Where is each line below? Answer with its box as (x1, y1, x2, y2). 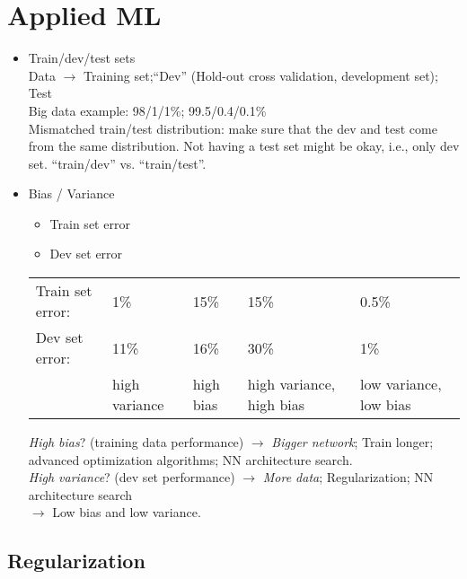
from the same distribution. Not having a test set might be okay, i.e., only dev (28, 136, 460, 155)
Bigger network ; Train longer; (271, 433, 434, 452)
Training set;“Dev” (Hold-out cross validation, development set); (84, 66, 438, 84)
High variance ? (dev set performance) (28, 468, 235, 487)
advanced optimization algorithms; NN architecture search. (28, 450, 353, 469)
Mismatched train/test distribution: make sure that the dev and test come (28, 118, 437, 137)
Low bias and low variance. (52, 503, 201, 522)
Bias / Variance (28, 184, 115, 203)
